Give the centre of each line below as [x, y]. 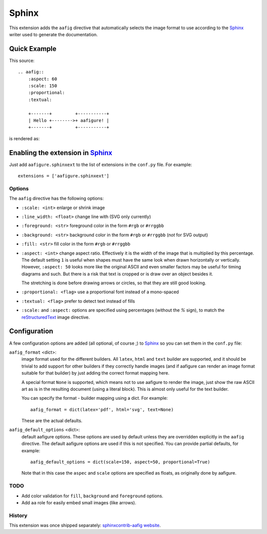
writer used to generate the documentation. [54, 34]
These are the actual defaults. [52, 421]
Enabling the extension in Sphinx [61, 153]
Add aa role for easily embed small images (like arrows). [79, 502]
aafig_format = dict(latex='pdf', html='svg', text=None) [102, 409]
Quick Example [33, 49]
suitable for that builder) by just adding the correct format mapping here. [95, 373]
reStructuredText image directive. [56, 317]
